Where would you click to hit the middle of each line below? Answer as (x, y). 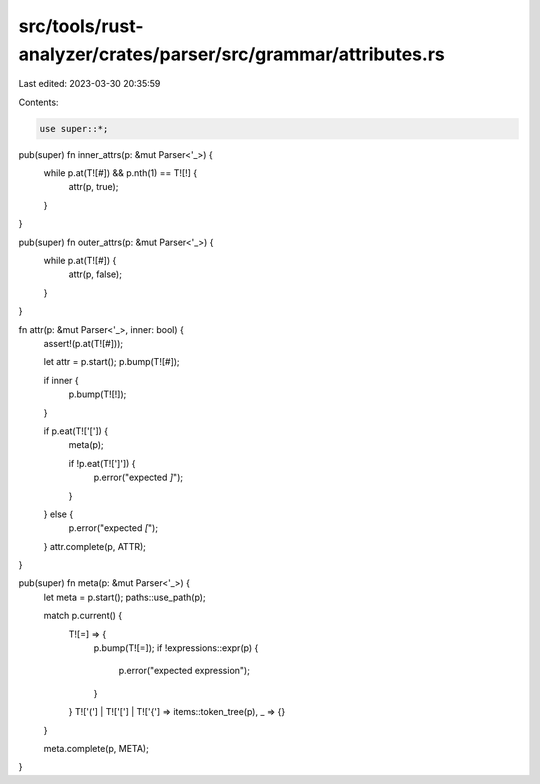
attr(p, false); (95, 274)
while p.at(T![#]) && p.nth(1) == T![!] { (120, 173)
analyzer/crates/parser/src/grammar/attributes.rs (231, 54)
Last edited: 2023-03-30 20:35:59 (89, 84)
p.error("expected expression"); (184, 671)
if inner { (61, 380)
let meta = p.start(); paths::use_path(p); (124, 597)
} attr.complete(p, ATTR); (95, 546)
